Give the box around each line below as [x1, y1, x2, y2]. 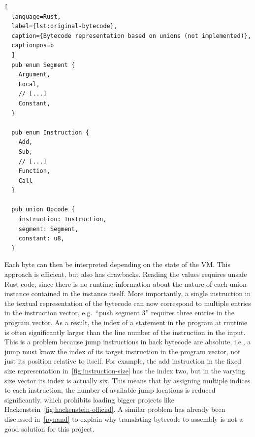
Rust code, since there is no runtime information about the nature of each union [4, 278, 247, 289]
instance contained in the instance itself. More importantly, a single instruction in [4, 288, 251, 299]
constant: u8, [18, 235, 64, 242]
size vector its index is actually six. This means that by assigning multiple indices [4, 375, 251, 385]
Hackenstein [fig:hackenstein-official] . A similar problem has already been [4, 404, 225, 414]
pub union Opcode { [11, 206, 75, 213]
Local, [18, 80, 40, 88]
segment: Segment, [18, 225, 79, 233]
